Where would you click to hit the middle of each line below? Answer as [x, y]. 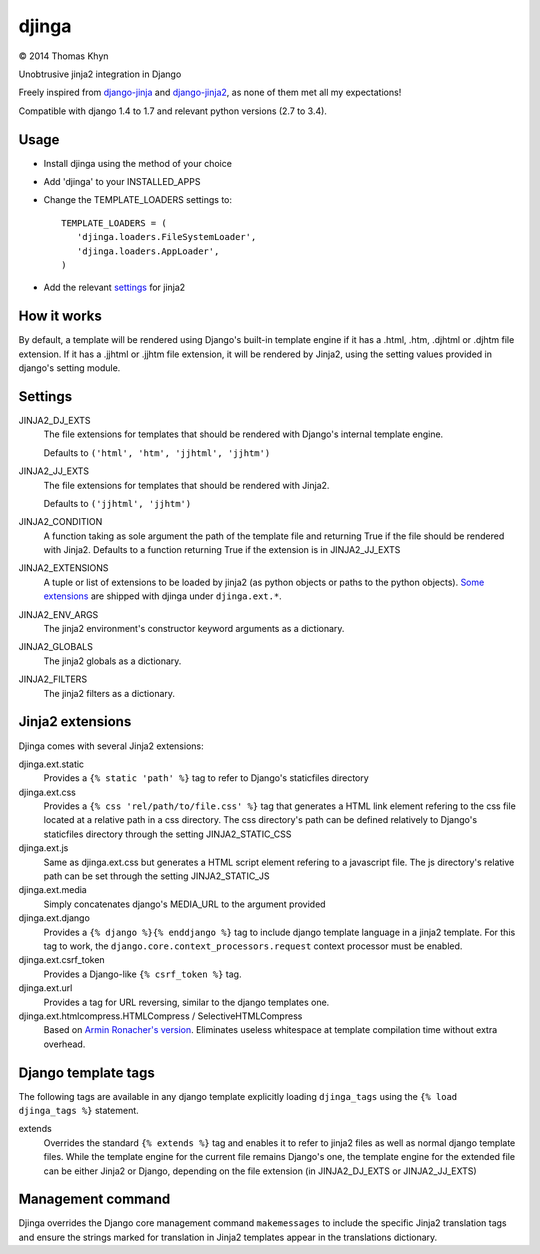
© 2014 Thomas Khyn [63, 56]
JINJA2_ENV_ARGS [58, 614]
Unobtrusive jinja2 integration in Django [100, 74]
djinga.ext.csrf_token [61, 960]
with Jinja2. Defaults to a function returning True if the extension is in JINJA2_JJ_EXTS [222, 550]
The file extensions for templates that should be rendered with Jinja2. [186, 485]
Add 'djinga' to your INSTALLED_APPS [122, 182]
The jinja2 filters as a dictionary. [109, 693]
